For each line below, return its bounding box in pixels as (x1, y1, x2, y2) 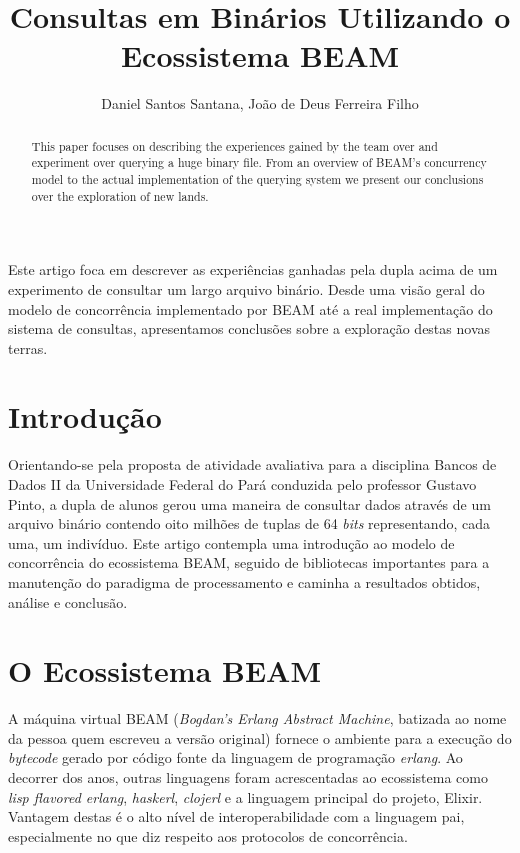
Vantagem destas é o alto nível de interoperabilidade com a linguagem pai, (8, 806, 465, 827)
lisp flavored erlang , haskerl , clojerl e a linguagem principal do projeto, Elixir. (8, 786, 483, 807)
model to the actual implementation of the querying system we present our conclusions (31, 171, 484, 188)
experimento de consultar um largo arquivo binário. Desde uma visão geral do (8, 278, 485, 299)
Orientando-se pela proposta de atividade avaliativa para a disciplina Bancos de (8, 454, 497, 475)
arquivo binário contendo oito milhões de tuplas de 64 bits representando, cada (8, 513, 490, 534)
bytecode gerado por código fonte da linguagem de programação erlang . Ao (8, 747, 463, 768)
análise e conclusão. (8, 591, 128, 612)
